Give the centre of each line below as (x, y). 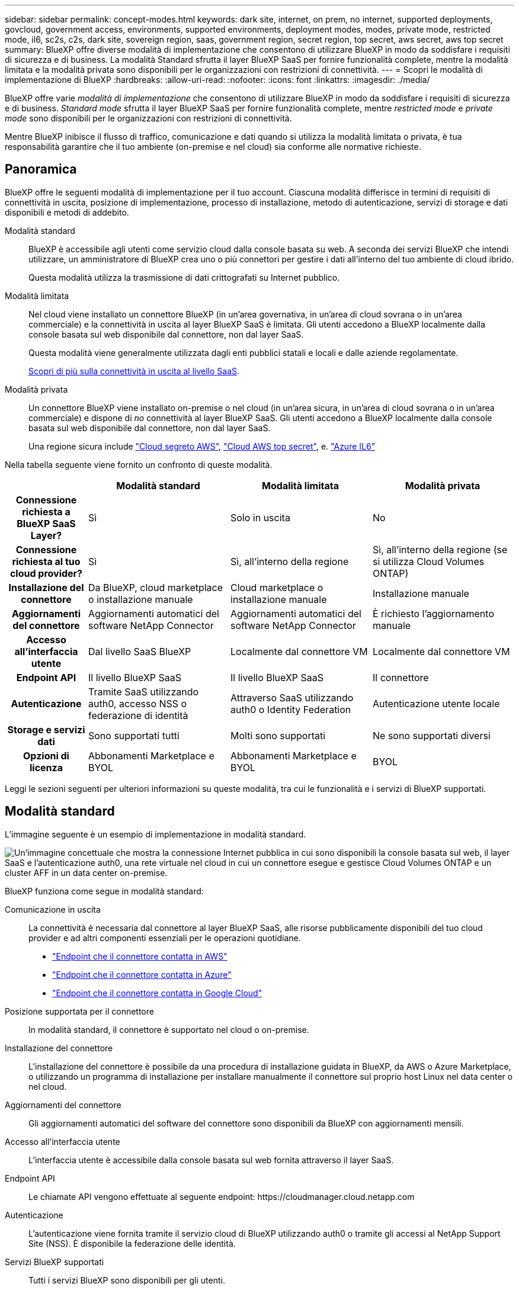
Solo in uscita (260, 517)
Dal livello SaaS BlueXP (140, 651)
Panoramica (41, 169)
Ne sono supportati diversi (432, 735)
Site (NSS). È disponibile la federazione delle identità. (132, 1243)
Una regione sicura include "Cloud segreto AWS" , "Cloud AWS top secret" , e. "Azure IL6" (202, 446)
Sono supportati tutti (134, 735)
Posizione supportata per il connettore (79, 1011)
